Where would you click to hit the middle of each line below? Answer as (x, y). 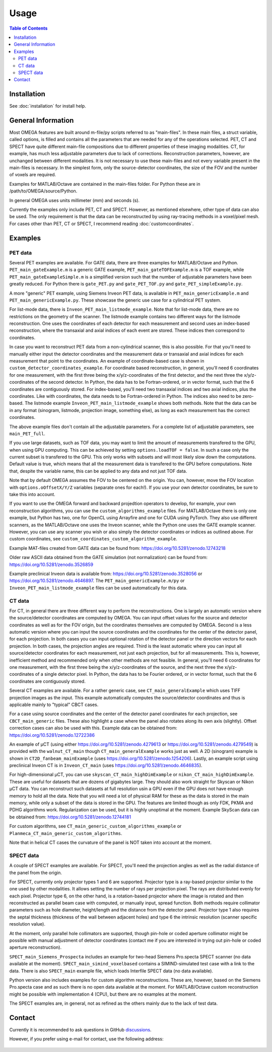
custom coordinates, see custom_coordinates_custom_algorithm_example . (93, 539)
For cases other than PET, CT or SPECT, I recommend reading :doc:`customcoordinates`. (101, 224)
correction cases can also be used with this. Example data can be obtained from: (93, 728)
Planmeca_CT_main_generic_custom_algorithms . (66, 833)
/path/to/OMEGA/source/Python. (43, 191)
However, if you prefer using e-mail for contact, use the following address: (86, 1039)
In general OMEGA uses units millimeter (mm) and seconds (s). (75, 200)
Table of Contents (28, 28)
